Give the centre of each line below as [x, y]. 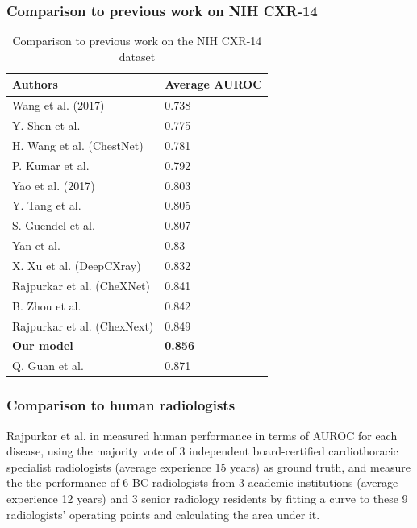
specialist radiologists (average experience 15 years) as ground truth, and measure [208, 466]
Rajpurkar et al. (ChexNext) [83, 325]
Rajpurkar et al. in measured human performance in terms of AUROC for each [202, 435]
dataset [137, 56]
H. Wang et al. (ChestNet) [78, 145]
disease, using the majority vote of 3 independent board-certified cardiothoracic [202, 451]
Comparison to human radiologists [121, 405]
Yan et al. [36, 245]
